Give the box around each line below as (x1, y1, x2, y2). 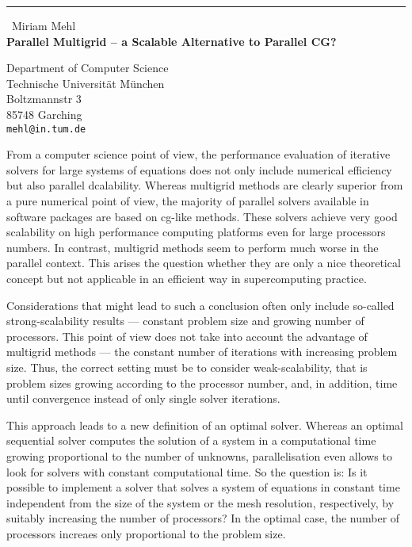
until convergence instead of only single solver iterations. (6, 390, 280, 407)
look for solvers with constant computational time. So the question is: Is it (6, 463, 368, 480)
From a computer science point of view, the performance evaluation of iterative (6, 146, 391, 163)
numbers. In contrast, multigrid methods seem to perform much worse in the (6, 239, 379, 255)
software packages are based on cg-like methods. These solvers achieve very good (6, 208, 398, 224)
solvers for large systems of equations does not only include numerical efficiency (6, 161, 392, 178)
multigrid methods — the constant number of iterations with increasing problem (6, 343, 398, 360)
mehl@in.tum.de (6, 123, 86, 135)
